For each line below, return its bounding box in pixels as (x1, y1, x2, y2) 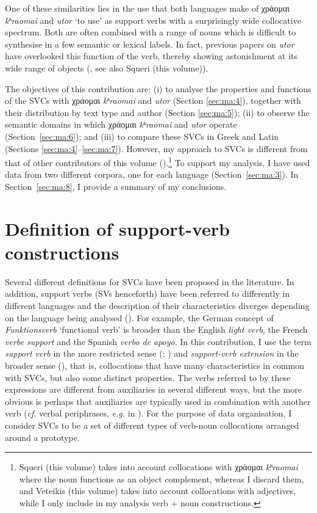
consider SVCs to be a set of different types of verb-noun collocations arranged (5, 419, 299, 431)
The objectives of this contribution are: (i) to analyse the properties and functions (5, 82, 312, 95)
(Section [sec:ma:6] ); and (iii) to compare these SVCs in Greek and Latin (5, 129, 279, 142)
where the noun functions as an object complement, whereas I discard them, (19, 472, 304, 485)
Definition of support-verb (5, 216, 230, 241)
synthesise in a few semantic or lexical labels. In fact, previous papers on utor (5, 37, 294, 50)
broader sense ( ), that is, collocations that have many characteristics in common (5, 359, 304, 372)
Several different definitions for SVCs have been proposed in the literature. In (5, 275, 294, 288)
